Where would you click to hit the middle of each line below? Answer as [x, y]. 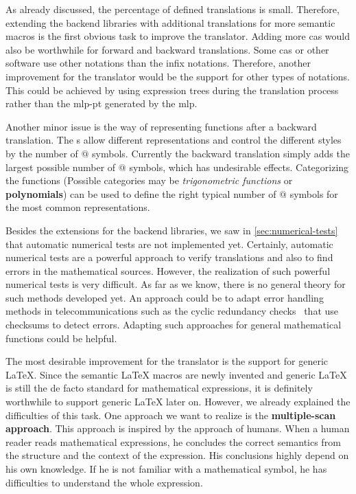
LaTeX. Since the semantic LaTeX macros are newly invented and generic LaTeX [176, 374]
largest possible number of [61, 167]
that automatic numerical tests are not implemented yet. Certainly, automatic [169, 244]
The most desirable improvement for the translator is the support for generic [167, 361]
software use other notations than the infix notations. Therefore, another [158, 63]
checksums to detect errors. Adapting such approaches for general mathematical [174, 325]
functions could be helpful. [61, 338]
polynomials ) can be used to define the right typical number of [141, 193]
